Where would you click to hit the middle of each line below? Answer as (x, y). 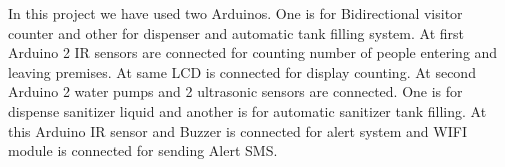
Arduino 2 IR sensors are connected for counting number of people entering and (253, 52)
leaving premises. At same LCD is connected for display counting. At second (242, 71)
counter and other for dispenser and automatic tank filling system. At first (236, 32)
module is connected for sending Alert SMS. (143, 150)
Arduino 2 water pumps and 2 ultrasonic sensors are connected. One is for (235, 91)
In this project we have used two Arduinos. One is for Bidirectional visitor (235, 13)
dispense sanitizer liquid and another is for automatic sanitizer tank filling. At (247, 110)
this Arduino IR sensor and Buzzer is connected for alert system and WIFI (237, 130)
